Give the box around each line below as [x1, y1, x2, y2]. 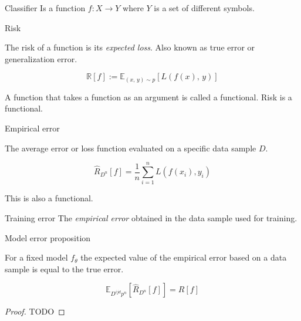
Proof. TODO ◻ [5, 305, 65, 317]
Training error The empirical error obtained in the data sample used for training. [5, 211, 297, 224]
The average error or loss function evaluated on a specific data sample [5, 141, 256, 154]
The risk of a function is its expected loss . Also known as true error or [5, 41, 255, 53]
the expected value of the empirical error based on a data [80, 251, 287, 263]
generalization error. [5, 52, 77, 65]
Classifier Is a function [5, 2, 86, 13]
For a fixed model [5, 251, 68, 263]
